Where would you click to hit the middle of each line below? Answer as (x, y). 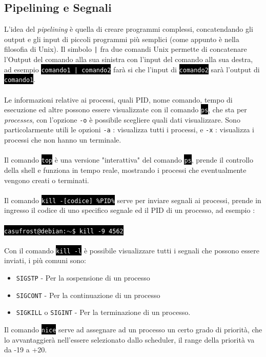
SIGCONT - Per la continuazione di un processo (88, 295)
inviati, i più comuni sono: (45, 260)
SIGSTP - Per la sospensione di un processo (83, 278)
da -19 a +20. (26, 350)
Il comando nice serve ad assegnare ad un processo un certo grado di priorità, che (133, 330)
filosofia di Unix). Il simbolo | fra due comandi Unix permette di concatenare (126, 49)
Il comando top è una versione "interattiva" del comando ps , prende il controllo (129, 160)
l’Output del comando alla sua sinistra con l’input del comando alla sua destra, (129, 59)
